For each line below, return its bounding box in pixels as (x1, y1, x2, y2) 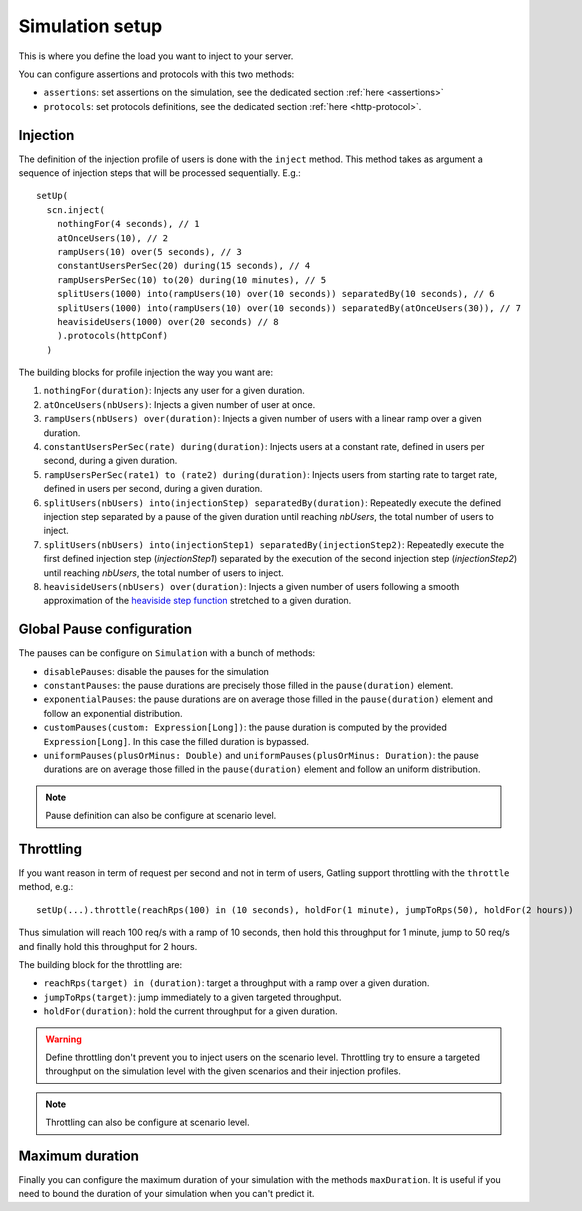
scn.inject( (46, 204, 105, 215)
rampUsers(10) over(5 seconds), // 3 (56, 246, 242, 257)
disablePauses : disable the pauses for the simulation (43, 665, 270, 677)
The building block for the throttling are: (18, 959, 183, 971)
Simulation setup (18, 15, 163, 37)
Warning (45, 1033, 82, 1045)
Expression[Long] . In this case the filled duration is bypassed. (43, 735, 310, 747)
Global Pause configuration (18, 621, 193, 638)
